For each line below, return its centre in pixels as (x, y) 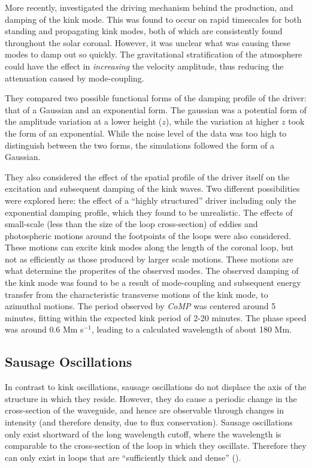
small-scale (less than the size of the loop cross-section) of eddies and (131, 224)
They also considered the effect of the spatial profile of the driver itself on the (147, 176)
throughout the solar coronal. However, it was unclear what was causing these (148, 42)
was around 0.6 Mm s (44, 329)
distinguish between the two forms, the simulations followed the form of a (140, 145)
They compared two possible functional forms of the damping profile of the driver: (156, 98)
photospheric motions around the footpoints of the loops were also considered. (148, 235)
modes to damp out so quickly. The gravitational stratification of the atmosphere (154, 54)
